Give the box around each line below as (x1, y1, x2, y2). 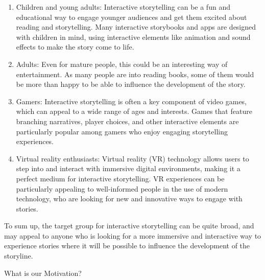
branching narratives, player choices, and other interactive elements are (16, 115, 239, 126)
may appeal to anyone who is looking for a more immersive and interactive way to (4, 230, 261, 241)
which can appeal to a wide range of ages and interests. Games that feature (16, 106, 252, 116)
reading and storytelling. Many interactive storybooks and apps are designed (16, 21, 256, 32)
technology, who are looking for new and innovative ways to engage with (16, 193, 243, 204)
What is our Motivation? (4, 267, 82, 278)
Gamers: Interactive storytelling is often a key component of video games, (16, 96, 247, 106)
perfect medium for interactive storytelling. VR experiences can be (16, 173, 225, 183)
